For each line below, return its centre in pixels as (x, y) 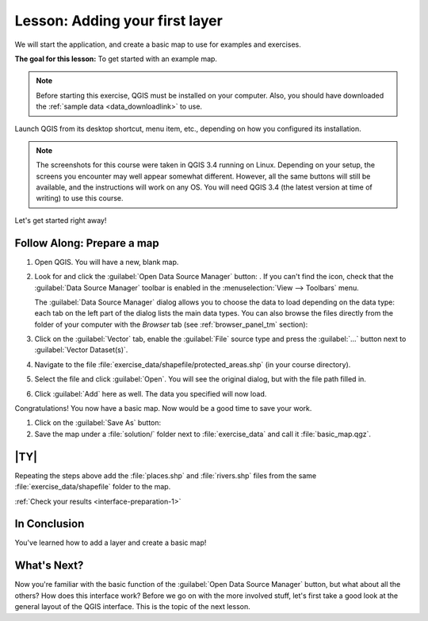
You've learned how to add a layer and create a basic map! (111, 542)
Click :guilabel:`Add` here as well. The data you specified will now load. (151, 393)
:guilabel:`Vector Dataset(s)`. (81, 350)
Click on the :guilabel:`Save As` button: (98, 423)
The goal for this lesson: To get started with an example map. (116, 59)
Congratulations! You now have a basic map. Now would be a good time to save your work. (163, 408)
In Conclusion (50, 524)
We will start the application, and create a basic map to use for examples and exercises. (158, 44)
